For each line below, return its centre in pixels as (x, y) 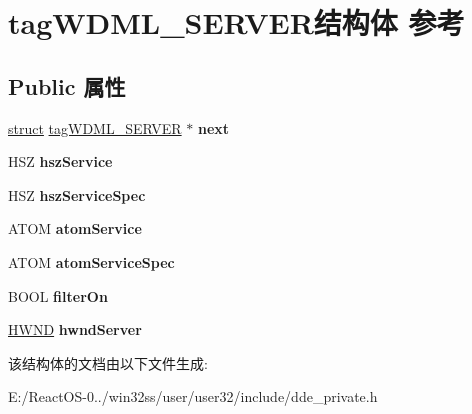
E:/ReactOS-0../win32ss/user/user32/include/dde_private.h (193, 396)
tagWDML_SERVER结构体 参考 (236, 22)
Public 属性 (67, 85)
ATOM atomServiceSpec (91, 261)
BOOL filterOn (58, 295)
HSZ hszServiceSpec (77, 194)
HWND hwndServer (75, 329)
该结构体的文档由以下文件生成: (108, 362)
